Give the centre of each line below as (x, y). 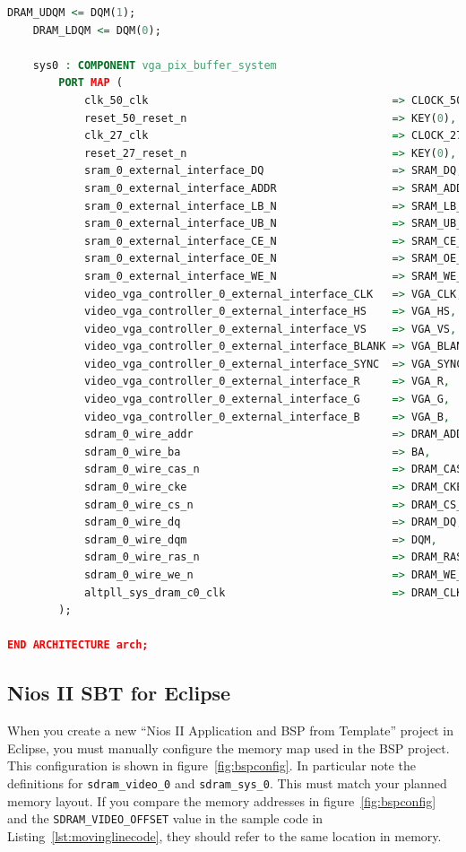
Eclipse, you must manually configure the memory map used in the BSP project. (229, 748)
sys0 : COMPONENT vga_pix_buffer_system (155, 65)
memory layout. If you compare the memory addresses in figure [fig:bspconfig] (222, 800)
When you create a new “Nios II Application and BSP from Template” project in (230, 730)
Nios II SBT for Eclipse (119, 693)
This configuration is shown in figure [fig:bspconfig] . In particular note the (211, 765)
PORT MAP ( (91, 83)
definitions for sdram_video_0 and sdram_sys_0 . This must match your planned (227, 782)
